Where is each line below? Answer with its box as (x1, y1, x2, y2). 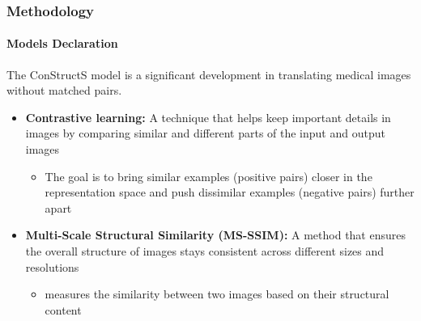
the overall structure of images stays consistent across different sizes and (25, 242, 385, 259)
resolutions (25, 258, 79, 275)
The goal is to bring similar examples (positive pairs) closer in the (45, 167, 372, 184)
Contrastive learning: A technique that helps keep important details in (25, 108, 391, 125)
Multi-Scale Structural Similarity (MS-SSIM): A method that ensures (25, 226, 406, 243)
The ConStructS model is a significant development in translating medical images (6, 65, 411, 82)
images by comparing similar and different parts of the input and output (25, 125, 385, 141)
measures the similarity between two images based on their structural (45, 285, 389, 302)
